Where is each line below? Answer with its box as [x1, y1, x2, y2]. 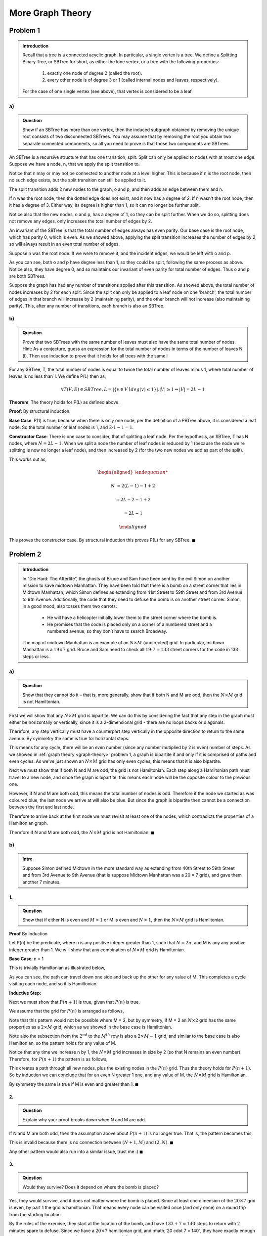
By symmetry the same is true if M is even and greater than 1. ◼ [9, 1081, 139, 1087]
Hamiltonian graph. [9, 820, 48, 826]
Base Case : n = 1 [9, 956, 44, 962]
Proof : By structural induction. [9, 408, 71, 414]
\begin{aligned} [97, 469, 133, 475]
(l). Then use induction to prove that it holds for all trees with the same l [22, 353, 168, 358]
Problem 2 [9, 550, 42, 558]
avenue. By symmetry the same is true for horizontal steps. [9, 735, 130, 741]
